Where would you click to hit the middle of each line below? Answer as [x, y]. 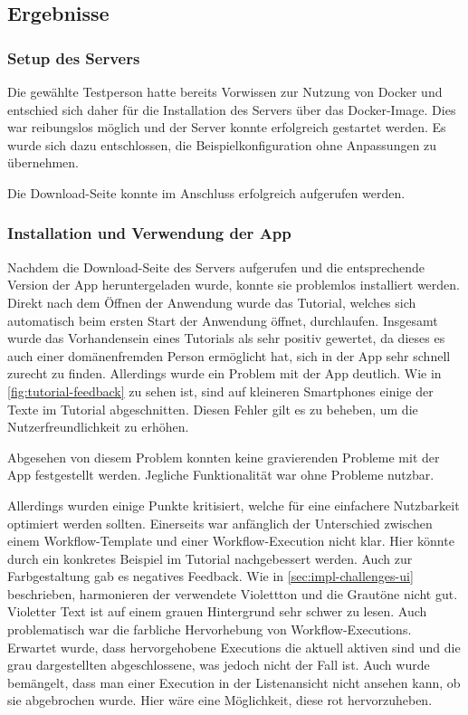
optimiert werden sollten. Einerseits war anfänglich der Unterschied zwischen [220, 523]
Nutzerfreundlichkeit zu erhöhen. [98, 427]
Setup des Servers [74, 57]
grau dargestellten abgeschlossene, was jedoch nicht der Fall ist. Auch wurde [219, 665]
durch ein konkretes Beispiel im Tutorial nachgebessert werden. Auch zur [210, 558]
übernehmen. [43, 162]
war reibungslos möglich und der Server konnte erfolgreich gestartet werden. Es [227, 127]
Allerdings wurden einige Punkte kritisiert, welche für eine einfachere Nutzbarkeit [234, 505]
